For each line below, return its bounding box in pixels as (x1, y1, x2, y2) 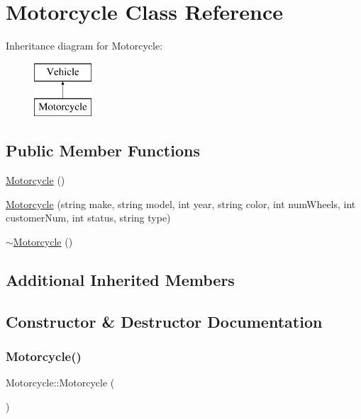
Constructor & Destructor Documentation (6, 310, 323, 332)
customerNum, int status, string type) (6, 210, 171, 225)
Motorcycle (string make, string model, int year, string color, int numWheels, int (6, 196, 356, 211)
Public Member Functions (6, 139, 200, 161)
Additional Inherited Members (6, 268, 235, 290)
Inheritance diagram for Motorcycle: (6, 38, 163, 53)
